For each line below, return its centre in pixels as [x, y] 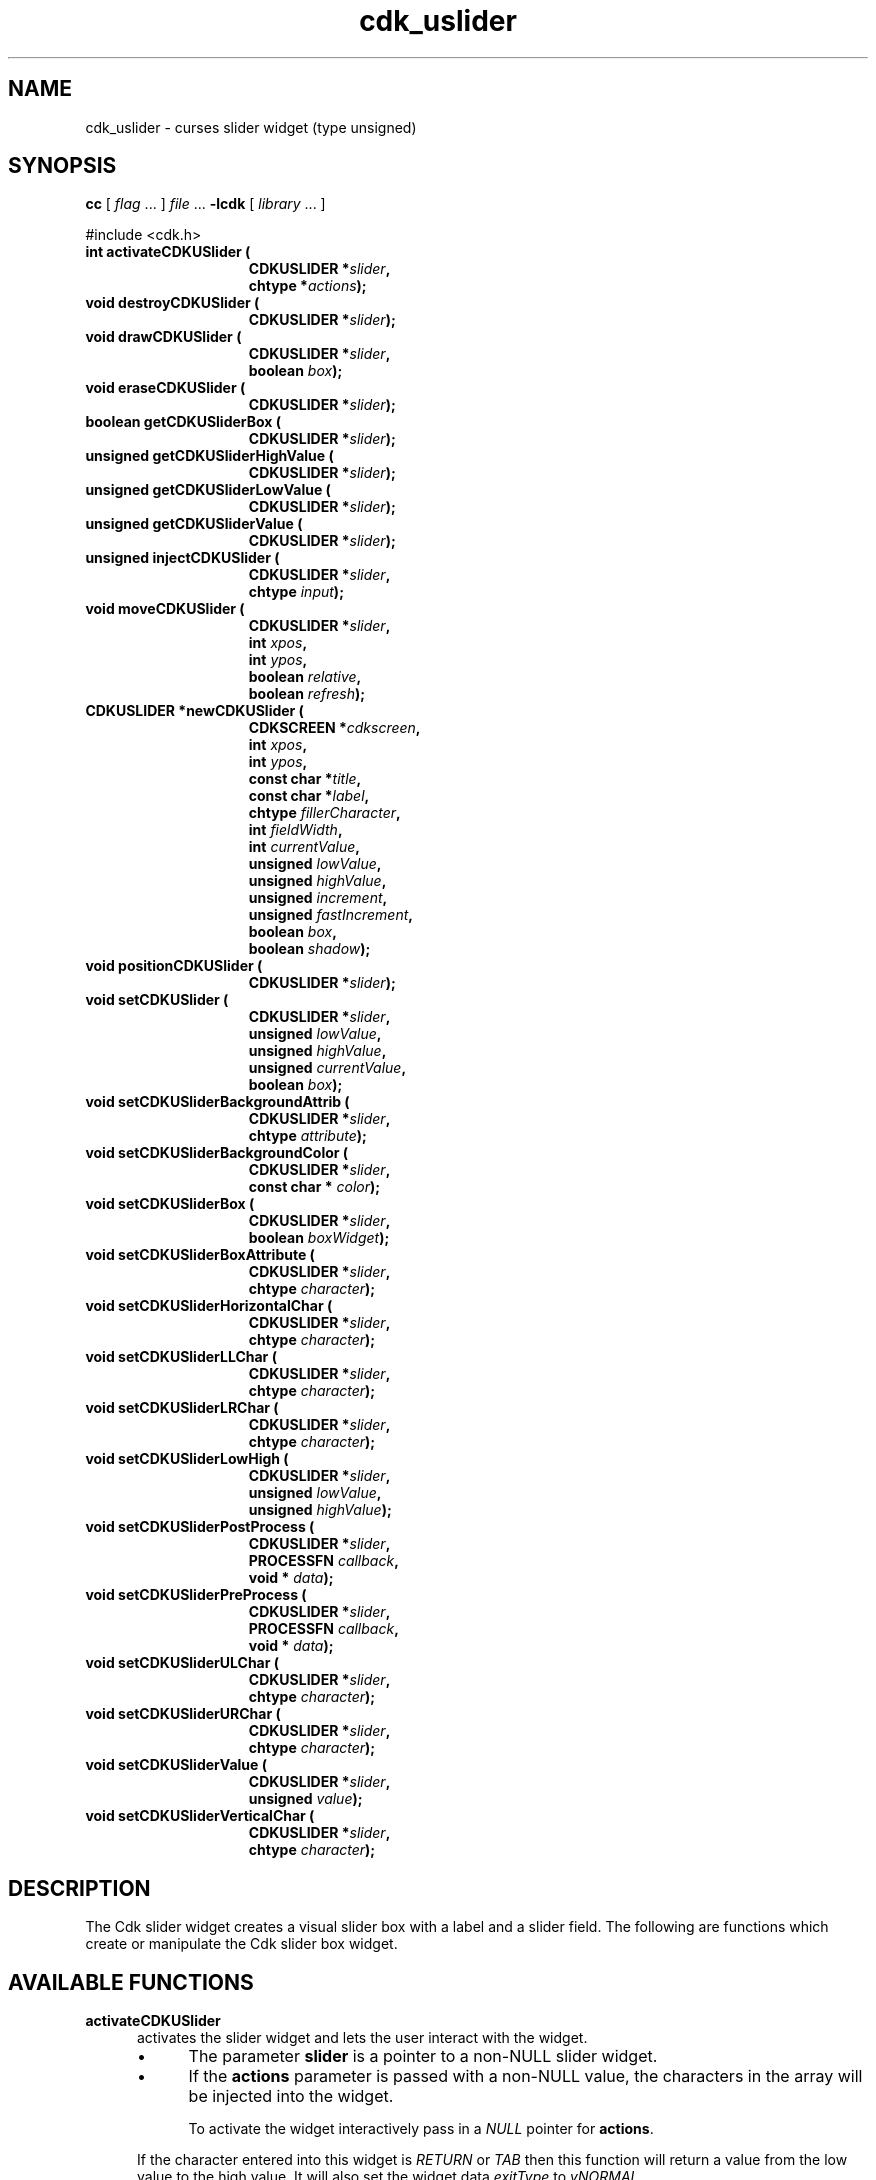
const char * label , [309, 796]
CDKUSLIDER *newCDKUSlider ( [194, 711]
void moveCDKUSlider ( [165, 609]
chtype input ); [296, 592]
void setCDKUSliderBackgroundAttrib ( [217, 1102]
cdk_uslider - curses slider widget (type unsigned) [251, 127]
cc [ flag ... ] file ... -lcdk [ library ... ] [205, 204]
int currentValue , [304, 847]
